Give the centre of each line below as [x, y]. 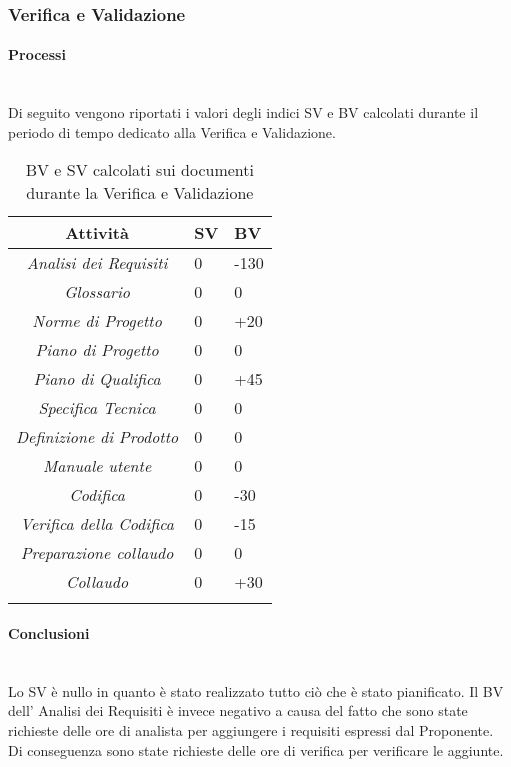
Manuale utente [97, 466]
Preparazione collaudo [97, 553]
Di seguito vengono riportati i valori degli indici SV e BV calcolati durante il [243, 112]
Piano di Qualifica [97, 379]
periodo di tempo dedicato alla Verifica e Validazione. [172, 131]
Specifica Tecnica [97, 408]
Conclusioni [49, 633]
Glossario [97, 292]
